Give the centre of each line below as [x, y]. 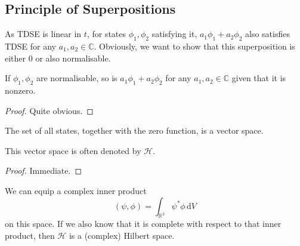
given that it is [259, 78]
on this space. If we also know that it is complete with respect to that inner [143, 224]
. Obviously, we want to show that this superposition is [194, 46]
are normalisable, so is [77, 78]
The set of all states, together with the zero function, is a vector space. [134, 130]
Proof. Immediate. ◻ [43, 170]
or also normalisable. [73, 58]
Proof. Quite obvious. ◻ [49, 110]
